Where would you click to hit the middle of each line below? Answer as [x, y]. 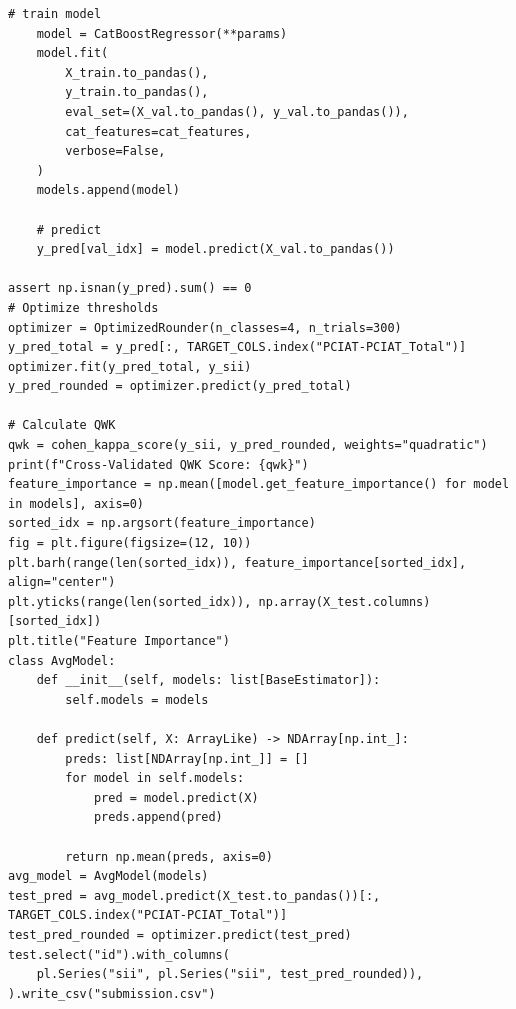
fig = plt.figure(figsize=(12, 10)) [130, 543]
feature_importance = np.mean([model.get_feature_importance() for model [259, 484]
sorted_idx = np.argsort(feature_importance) [162, 523]
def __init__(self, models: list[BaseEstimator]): [208, 680]
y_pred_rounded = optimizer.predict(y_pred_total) [180, 386]
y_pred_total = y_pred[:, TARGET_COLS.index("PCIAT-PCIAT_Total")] [237, 347]
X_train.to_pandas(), [137, 72]
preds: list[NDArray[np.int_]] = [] [187, 758]
